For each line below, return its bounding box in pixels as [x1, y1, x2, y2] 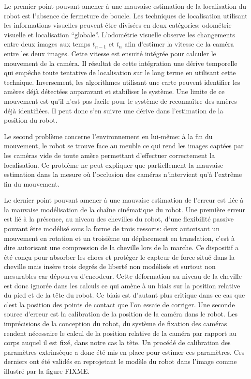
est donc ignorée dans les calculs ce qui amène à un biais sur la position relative [4, 280, 240, 290]
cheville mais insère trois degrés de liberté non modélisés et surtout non [4, 261, 216, 271]
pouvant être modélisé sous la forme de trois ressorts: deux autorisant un [4, 223, 220, 234]
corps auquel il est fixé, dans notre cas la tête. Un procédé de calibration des [4, 337, 231, 347]
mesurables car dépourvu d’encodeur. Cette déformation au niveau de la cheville [4, 271, 242, 281]
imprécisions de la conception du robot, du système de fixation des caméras [4, 318, 227, 328]
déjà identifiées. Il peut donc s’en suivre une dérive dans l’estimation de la [4, 105, 223, 115]
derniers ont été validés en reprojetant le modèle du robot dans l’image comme [4, 356, 237, 366]
